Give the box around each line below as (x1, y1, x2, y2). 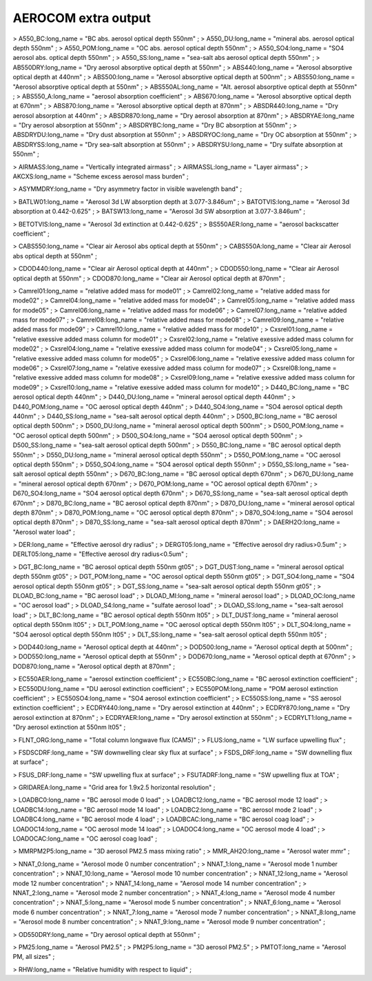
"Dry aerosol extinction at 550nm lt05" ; (12, 723, 126, 732)
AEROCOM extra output (12, 10, 151, 25)
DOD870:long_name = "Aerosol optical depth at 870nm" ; (12, 662, 176, 670)
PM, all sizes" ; (12, 953, 55, 961)
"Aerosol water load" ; (12, 528, 75, 536)
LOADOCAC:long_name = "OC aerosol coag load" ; (12, 834, 158, 843)
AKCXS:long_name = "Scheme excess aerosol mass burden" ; (12, 172, 189, 180)
